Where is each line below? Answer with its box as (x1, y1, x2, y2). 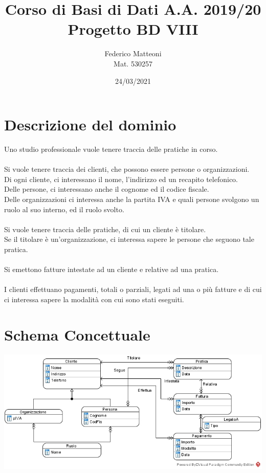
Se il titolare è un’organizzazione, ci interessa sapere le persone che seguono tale (4, 234, 254, 244)
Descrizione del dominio (4, 114, 176, 135)
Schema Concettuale (4, 324, 150, 345)
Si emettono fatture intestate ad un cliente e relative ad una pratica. (4, 264, 219, 275)
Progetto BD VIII (68, 18, 198, 39)
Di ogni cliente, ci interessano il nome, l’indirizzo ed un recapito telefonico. (4, 173, 238, 184)
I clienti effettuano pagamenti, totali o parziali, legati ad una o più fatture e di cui (4, 284, 262, 295)
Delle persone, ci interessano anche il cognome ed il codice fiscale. (4, 184, 209, 194)
